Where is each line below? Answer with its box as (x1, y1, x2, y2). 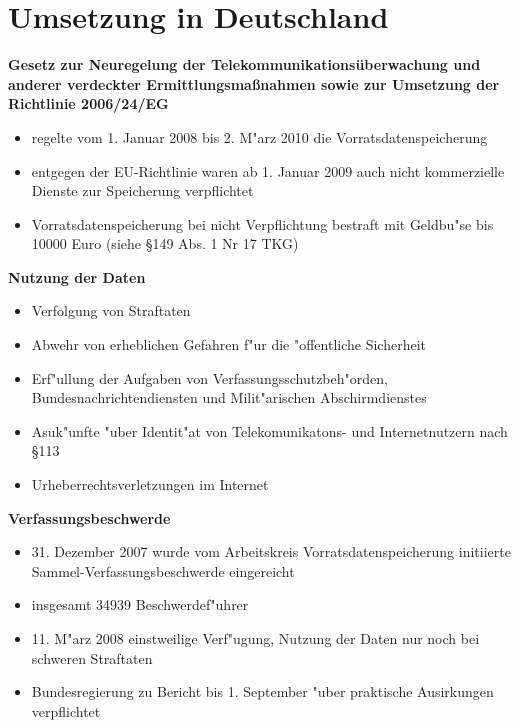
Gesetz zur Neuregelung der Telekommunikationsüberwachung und (8, 54, 481, 75)
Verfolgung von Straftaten (31, 300, 191, 321)
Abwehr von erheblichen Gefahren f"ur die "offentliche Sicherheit (31, 334, 427, 355)
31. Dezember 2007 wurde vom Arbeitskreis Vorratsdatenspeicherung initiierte (31, 541, 511, 562)
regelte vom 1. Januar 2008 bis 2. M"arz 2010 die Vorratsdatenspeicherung (31, 126, 488, 147)
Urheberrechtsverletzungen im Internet (31, 474, 269, 495)
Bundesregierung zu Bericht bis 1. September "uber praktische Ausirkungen (31, 681, 494, 702)
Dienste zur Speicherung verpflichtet (31, 180, 254, 201)
